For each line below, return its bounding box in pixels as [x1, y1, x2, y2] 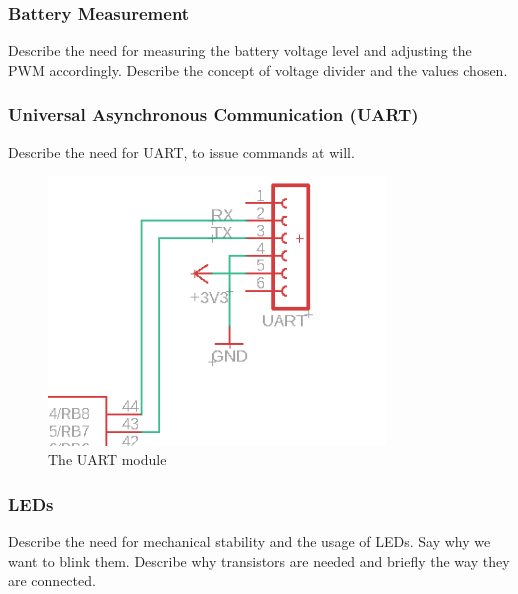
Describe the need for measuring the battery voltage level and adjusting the [8, 40, 472, 61]
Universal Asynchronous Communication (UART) [8, 102, 419, 127]
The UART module [48, 449, 167, 470]
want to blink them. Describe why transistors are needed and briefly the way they [8, 550, 510, 571]
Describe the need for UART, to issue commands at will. [8, 141, 355, 162]
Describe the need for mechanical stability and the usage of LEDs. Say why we [8, 531, 491, 552]
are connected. [8, 570, 96, 591]
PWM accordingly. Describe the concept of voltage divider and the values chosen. [8, 59, 508, 80]
